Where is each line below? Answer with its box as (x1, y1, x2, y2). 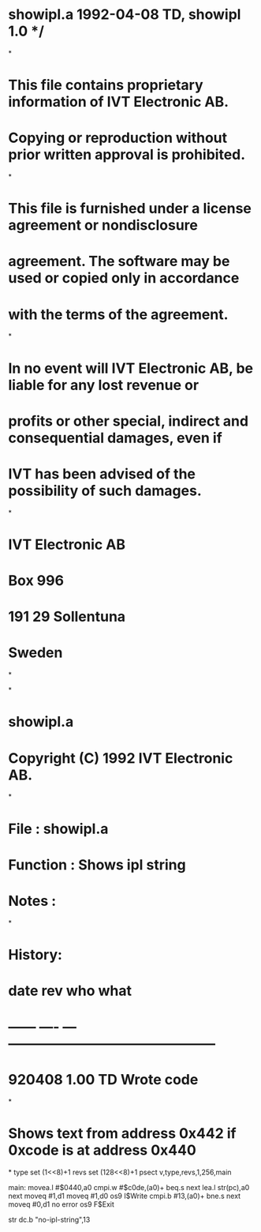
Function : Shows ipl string (8, 855, 187, 873)
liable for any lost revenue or (8, 376, 199, 394)
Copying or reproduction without (8, 129, 228, 147)
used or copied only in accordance (8, 269, 240, 287)
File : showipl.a (8, 820, 109, 838)
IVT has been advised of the (8, 464, 196, 483)
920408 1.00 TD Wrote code (8, 1071, 199, 1089)
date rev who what (8, 982, 132, 1000)
